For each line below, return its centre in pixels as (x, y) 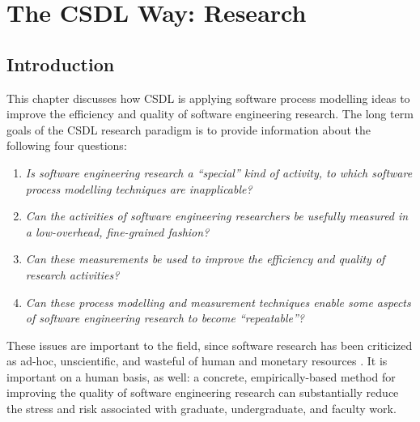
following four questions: (67, 145)
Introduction (61, 64)
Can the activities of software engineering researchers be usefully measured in (217, 216)
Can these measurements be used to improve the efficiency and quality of (205, 259)
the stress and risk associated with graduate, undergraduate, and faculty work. (202, 409)
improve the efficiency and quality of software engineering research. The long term (210, 114)
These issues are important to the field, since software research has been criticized (210, 345)
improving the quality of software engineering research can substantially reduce (203, 392)
